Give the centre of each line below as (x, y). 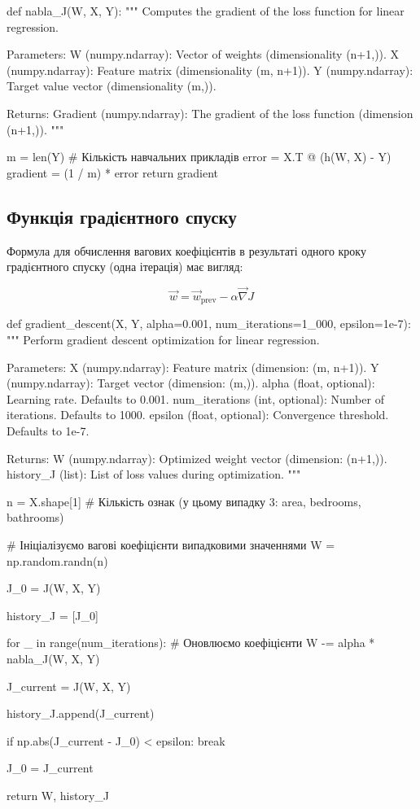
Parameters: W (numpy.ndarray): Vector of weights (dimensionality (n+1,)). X (203, 54)
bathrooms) (35, 517)
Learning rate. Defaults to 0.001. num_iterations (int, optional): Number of (195, 398)
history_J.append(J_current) (81, 713)
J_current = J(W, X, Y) (69, 686)
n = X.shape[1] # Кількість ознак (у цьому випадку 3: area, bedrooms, (184, 501)
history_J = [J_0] (52, 615)
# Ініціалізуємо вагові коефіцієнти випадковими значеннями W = (171, 544)
